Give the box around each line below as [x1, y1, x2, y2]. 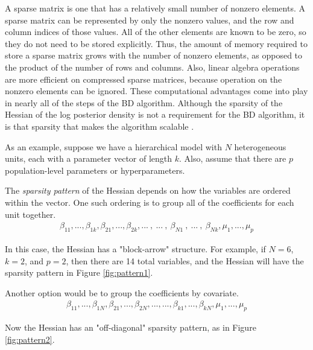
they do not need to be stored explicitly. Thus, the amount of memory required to [5, 37, 308, 49]
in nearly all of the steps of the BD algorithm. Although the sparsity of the [5, 96, 283, 109]
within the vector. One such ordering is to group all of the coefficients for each [5, 196, 294, 208]
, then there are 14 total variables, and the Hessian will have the [66, 254, 304, 267]
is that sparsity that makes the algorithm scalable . [5, 119, 194, 132]
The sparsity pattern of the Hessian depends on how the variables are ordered [5, 184, 291, 197]
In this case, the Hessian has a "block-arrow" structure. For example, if [5, 242, 266, 255]
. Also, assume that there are [179, 152, 286, 165]
